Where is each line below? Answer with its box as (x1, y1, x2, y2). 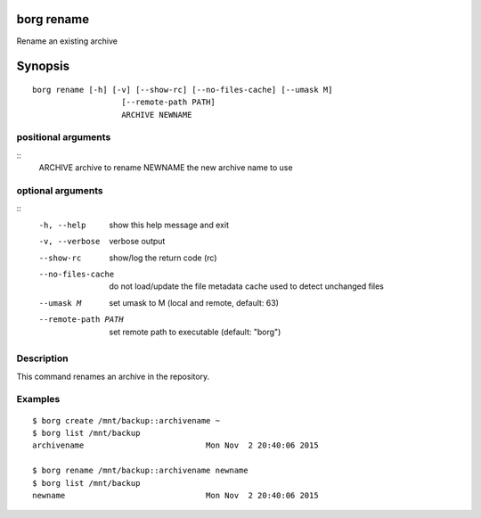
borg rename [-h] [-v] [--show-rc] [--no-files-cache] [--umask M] (32, 85, 333, 95)
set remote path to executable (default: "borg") (109, 326, 281, 337)
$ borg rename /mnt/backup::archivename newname (32, 465, 249, 476)
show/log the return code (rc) (109, 252, 217, 263)
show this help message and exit (109, 219, 229, 230)
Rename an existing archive (16, 36, 118, 46)
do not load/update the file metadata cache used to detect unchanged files (109, 281, 385, 292)
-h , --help (38, 219, 86, 230)
